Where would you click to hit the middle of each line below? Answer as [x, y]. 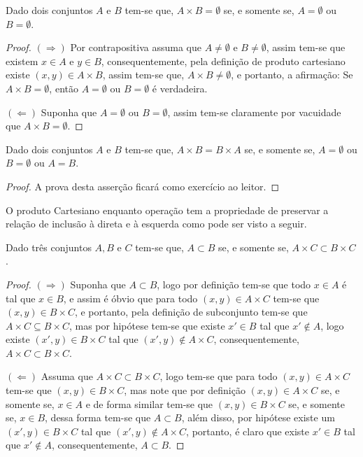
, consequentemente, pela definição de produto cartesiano [223, 61]
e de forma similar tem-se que [149, 403]
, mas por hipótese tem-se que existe [147, 325]
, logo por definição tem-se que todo [234, 284]
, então [64, 88]
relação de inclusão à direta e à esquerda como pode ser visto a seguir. [156, 224]
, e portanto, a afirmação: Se [292, 75]
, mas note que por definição [185, 390]
